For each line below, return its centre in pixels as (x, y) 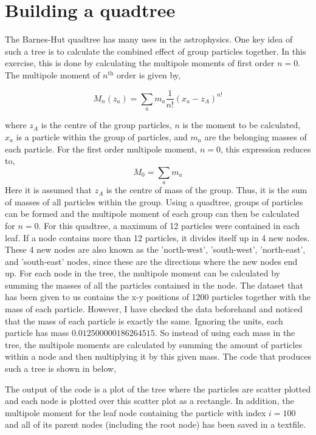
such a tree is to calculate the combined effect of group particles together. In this (156, 51)
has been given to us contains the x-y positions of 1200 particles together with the (158, 297)
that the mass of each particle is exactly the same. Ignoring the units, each (144, 320)
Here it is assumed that (48, 190)
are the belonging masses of (256, 136)
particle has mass (37, 333)
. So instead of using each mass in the (225, 333)
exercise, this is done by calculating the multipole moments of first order (140, 63)
